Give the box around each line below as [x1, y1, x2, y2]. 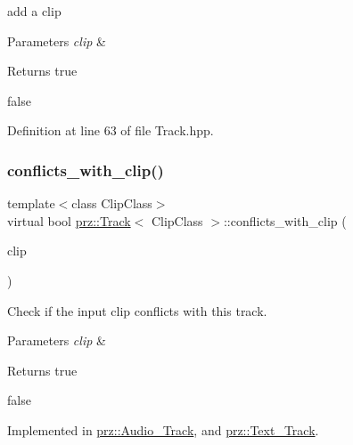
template [7, 194, 55, 213]
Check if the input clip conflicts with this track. [7, 301, 267, 320]
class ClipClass [71, 194, 152, 213]
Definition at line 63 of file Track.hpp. [7, 121, 214, 140]
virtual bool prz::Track [7, 211, 131, 230]
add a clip [7, 2, 62, 20]
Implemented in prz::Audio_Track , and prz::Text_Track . [7, 420, 319, 439]
